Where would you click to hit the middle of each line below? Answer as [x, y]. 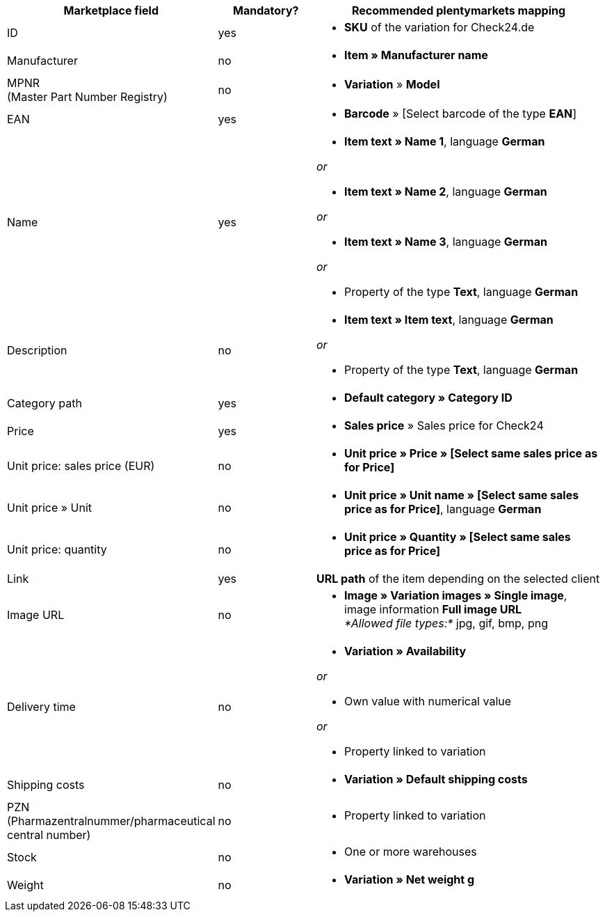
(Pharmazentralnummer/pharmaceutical [111, 821]
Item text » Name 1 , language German [445, 141]
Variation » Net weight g [410, 879]
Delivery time [41, 707]
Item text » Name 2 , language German [446, 191]
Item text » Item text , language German [449, 320]
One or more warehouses [411, 852]
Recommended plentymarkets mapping [459, 10]
